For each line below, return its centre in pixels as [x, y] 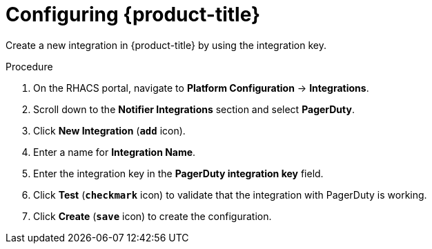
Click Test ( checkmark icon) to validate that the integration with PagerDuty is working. [230, 195]
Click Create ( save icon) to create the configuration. [153, 216]
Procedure [29, 66]
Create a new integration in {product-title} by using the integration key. [166, 45]
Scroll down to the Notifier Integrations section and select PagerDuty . [194, 109]
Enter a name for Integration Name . [115, 152]
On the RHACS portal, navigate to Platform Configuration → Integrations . [201, 88]
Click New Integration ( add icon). [109, 130]
